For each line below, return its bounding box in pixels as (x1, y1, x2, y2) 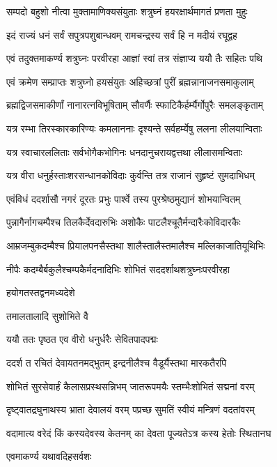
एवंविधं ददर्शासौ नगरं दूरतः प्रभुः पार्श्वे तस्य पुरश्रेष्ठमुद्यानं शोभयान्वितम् (6, 191, 241, 206)
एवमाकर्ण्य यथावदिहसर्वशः (6, 449, 92, 464)
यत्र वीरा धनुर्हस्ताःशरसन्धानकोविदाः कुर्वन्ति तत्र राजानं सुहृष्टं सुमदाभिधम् (6, 168, 255, 183)
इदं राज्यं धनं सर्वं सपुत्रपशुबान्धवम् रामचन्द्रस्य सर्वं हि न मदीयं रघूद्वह (6, 27, 237, 42)
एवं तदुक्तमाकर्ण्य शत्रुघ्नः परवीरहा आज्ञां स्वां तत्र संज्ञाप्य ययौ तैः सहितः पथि (6, 51, 262, 66)
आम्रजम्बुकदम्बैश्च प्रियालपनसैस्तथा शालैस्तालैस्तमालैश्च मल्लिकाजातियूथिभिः (6, 238, 265, 252)
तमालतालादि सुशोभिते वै (6, 308, 88, 323)
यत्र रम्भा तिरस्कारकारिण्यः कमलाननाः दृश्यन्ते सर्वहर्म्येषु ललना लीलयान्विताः (6, 121, 262, 135)
